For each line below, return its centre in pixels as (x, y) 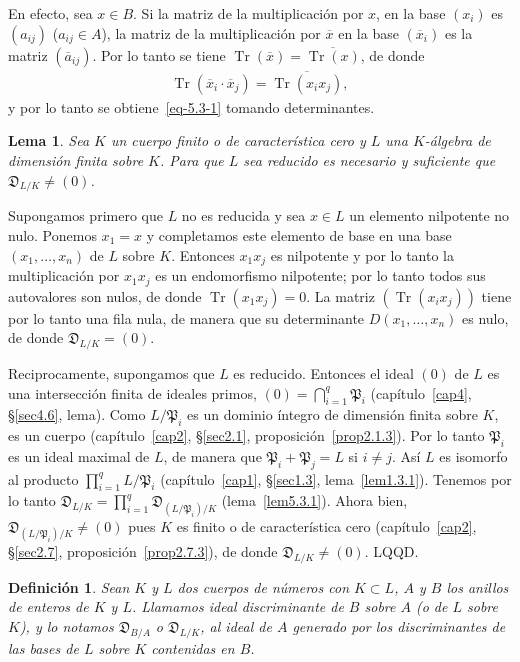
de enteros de (48, 606)
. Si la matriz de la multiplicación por (248, 13)
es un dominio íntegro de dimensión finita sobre (332, 414)
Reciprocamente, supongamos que (111, 372)
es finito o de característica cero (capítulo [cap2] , (326, 525)
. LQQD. (391, 550)
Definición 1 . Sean (69, 586)
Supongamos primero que (85, 215)
